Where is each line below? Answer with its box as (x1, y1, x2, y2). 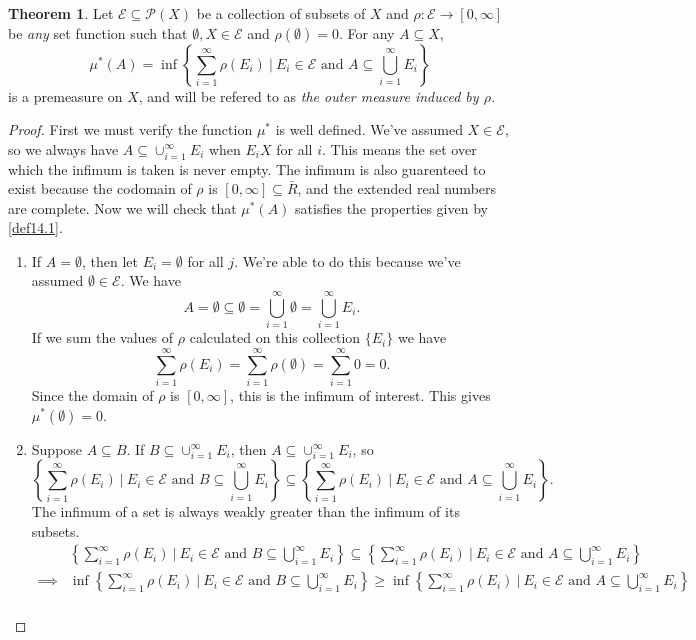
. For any (338, 22, 395, 43)
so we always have (8, 138, 119, 159)
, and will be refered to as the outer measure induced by (138, 85, 479, 106)
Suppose (31, 438, 83, 459)
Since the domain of (31, 384, 154, 405)
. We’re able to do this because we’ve (234, 250, 461, 271)
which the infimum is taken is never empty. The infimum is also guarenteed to (8, 158, 486, 179)
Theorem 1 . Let (8, 3, 114, 23)
